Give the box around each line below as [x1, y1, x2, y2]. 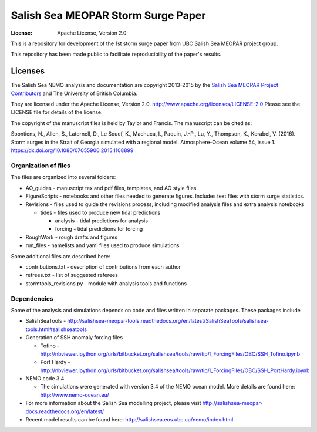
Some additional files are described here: [11, 252, 111, 259]
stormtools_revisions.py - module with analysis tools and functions [25, 279, 187, 287]
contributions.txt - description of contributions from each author [25, 264, 181, 271]
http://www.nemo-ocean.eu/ [40, 391, 109, 399]
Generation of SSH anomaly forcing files [25, 334, 123, 341]
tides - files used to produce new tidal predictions [40, 209, 161, 216]
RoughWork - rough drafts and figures [25, 234, 117, 241]
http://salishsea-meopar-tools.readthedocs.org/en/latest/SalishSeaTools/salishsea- [67, 318, 269, 325]
